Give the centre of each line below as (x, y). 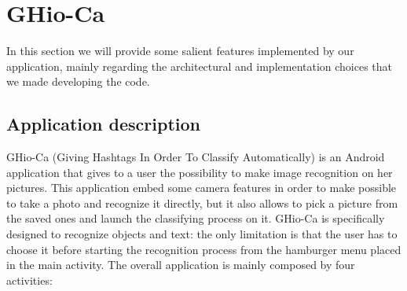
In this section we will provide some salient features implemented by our (180, 51)
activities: (29, 280)
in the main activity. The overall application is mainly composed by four (181, 265)
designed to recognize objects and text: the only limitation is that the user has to (202, 234)
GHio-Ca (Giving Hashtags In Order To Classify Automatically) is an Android (196, 157)
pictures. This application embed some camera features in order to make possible (202, 188)
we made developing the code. (78, 81)
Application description (103, 124)
